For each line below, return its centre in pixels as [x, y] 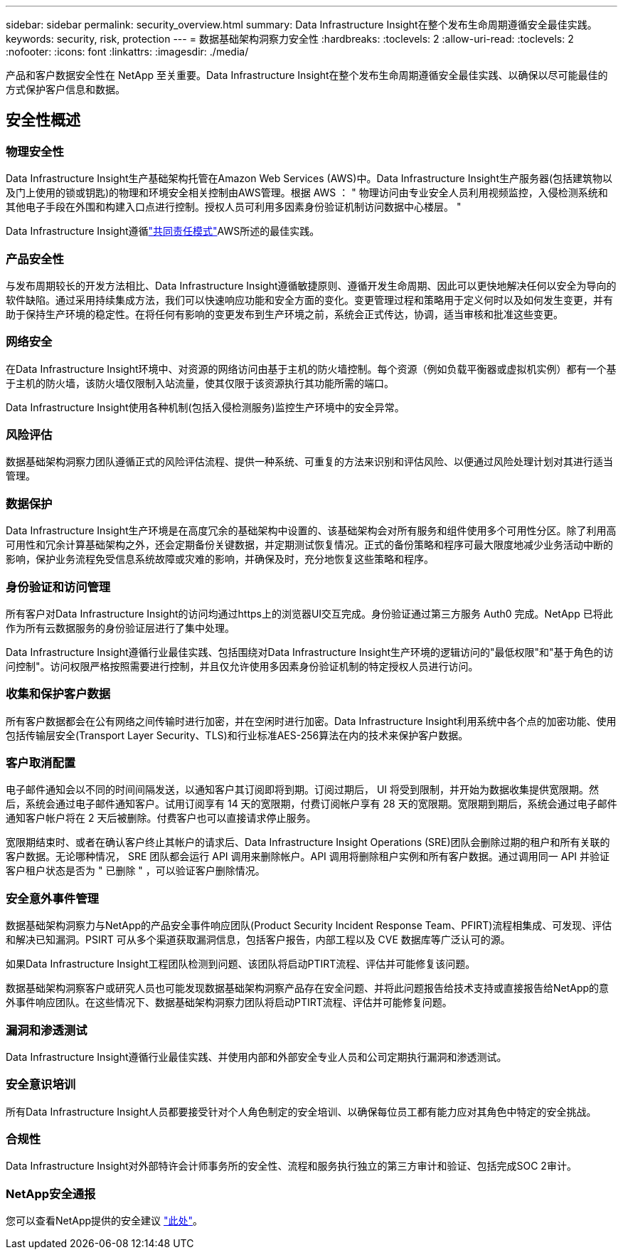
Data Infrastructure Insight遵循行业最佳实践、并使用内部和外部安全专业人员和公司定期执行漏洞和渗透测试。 [256, 1057]
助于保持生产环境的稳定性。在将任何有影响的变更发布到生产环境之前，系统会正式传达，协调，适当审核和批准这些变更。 [284, 314]
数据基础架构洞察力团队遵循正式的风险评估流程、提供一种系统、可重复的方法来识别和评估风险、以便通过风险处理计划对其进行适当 [309, 462]
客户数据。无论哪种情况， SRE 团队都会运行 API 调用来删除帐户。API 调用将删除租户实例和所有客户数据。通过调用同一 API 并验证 [308, 857]
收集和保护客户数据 [58, 694]
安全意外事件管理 [52, 898]
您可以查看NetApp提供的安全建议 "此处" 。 [105, 1221]
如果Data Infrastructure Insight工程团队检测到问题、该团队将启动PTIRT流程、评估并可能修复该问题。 [241, 964]
